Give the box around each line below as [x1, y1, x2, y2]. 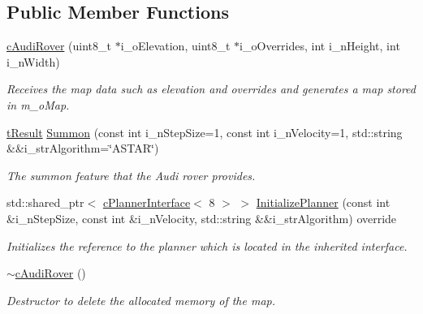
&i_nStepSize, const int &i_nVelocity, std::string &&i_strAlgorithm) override [6, 209, 397, 226]
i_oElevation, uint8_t [120, 37, 231, 54]
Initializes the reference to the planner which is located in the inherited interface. [6, 237, 408, 254]
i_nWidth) [6, 53, 60, 70]
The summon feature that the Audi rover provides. [6, 166, 256, 183]
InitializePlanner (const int [256, 194, 391, 211]
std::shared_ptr [6, 194, 84, 211]
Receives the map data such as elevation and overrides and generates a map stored [6, 80, 416, 97]
